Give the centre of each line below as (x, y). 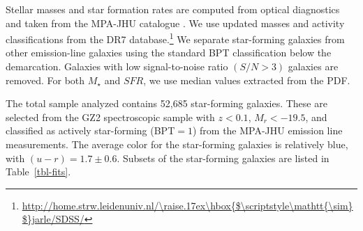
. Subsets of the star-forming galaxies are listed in (223, 158)
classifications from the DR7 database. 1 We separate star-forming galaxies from (175, 38)
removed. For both (45, 80)
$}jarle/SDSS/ (53, 219)
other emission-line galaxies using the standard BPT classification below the (169, 53)
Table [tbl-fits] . (38, 172)
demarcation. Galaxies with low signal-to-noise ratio (117, 66)
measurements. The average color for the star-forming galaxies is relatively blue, (177, 144)
